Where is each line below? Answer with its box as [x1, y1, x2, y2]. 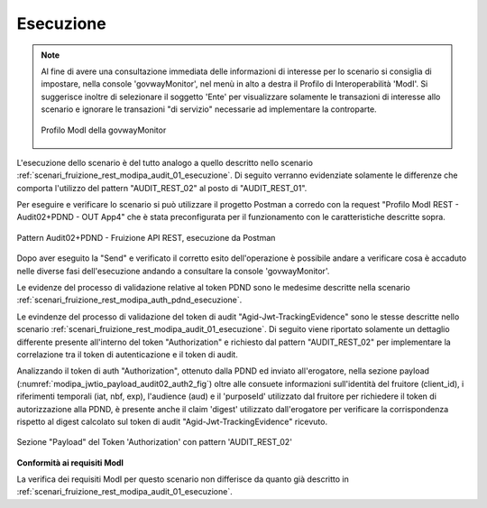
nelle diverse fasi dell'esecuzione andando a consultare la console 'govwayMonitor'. [16, 265, 330, 276]
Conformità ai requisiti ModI [16, 457, 124, 468]
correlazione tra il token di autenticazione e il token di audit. [16, 348, 238, 360]
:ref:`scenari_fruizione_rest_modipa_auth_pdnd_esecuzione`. [16, 294, 243, 306]
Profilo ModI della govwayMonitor [41, 125, 167, 135]
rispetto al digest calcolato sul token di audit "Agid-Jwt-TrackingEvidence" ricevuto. [16, 416, 328, 427]
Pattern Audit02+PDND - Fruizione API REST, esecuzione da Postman [16, 232, 276, 243]
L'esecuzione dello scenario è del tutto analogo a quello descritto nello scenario [16, 157, 313, 168]
